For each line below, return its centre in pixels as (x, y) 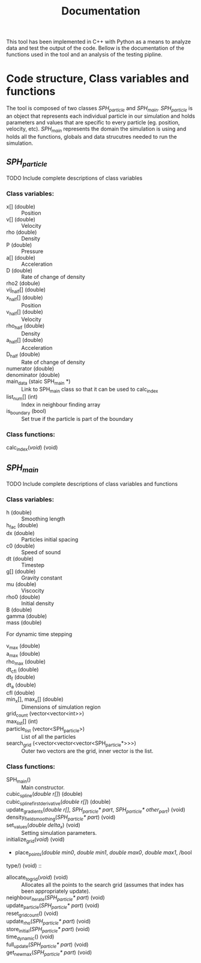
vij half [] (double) (26, 290)
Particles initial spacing (50, 540)
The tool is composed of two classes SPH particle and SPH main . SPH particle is (100, 109)
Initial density (38, 604)
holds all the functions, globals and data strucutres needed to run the (91, 136)
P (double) (19, 245)
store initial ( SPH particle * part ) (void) (48, 930)
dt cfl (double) (22, 670)
